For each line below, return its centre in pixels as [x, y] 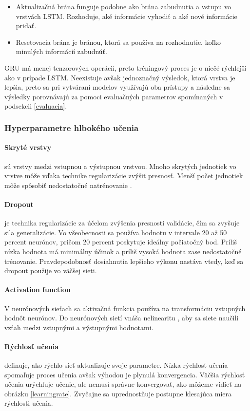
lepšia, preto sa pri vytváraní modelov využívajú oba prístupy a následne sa [117, 87]
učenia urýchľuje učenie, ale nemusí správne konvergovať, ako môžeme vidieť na [123, 384]
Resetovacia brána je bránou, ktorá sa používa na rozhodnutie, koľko [118, 42]
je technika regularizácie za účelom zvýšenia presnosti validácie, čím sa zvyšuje [122, 223]
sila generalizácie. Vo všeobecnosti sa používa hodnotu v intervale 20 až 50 [116, 232]
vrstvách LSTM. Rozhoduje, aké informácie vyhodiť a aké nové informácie [126, 16]
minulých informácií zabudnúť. [61, 51]
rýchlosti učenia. [29, 403]
